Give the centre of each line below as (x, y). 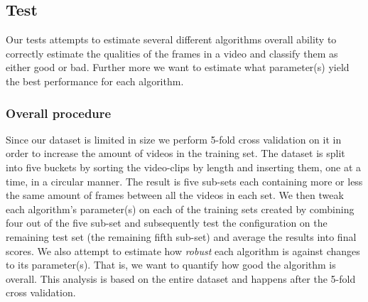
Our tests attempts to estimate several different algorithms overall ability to (171, 39)
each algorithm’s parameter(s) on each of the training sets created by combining (180, 209)
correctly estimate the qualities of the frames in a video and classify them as (172, 53)
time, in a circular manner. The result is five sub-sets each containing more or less (184, 181)
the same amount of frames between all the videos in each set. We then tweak (175, 195)
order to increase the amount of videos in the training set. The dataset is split (175, 153)
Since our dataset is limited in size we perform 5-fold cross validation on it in (174, 139)
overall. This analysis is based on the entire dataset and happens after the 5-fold (181, 278)
